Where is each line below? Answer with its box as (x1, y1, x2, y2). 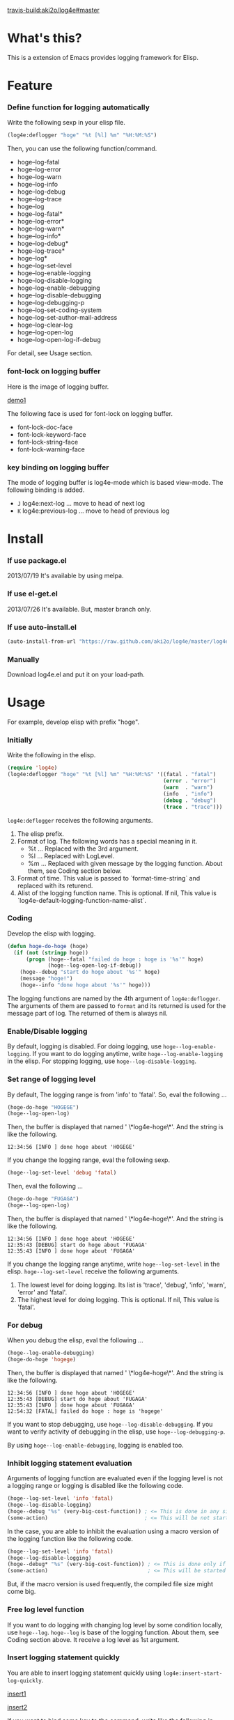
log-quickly (7, 1677, 42, 1684)
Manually (7, 654, 40, 664)
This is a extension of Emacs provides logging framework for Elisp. (7, 53, 198, 61)
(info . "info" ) (162, 790, 214, 797)
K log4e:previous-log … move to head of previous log (17, 506, 170, 515)
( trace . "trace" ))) (162, 803, 223, 810)
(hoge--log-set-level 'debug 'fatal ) (7, 1170, 117, 1177)
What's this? (7, 31, 82, 46)
